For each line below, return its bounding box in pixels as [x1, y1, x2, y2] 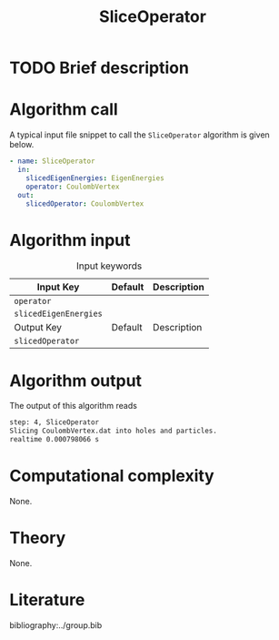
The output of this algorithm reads [9, 401, 138, 411]
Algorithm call [9, 99, 118, 120]
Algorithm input [9, 229, 131, 250]
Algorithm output [9, 371, 143, 391]
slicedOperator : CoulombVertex [25, 198, 144, 208]
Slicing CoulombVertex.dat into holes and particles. [9, 426, 218, 436]
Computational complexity [9, 466, 215, 486]
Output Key [14, 321, 62, 334]
